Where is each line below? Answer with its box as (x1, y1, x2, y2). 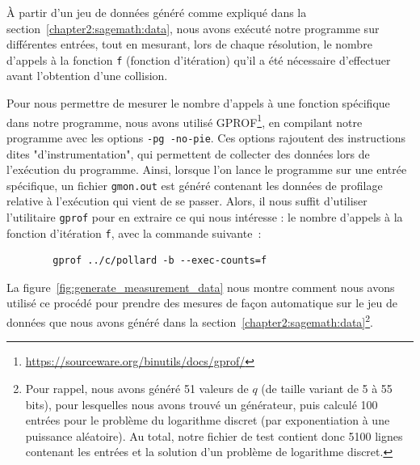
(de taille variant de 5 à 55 (261, 379, 393, 396)
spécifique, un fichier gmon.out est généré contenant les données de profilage (6, 176, 383, 193)
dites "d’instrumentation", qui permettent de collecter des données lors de (6, 145, 370, 162)
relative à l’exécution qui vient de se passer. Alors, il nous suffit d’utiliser (6, 192, 367, 209)
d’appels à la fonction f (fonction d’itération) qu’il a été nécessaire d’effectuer (6, 51, 391, 68)
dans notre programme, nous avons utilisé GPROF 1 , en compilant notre (6, 111, 363, 130)
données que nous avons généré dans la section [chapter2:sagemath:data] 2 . (6, 311, 374, 330)
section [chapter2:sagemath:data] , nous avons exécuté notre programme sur (6, 19, 380, 36)
